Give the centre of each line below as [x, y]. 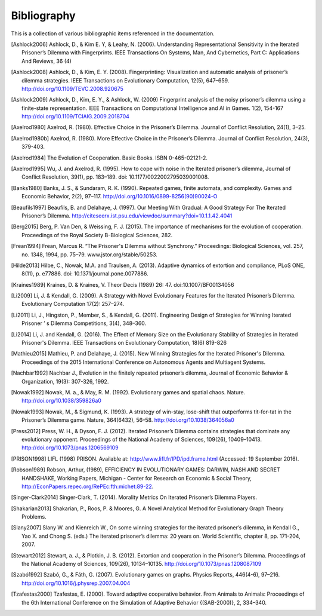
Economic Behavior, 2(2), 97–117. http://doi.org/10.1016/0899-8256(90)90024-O [120, 197]
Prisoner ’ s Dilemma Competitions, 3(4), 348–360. [84, 323]
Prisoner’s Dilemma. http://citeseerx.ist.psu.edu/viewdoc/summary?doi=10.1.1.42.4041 [127, 216]
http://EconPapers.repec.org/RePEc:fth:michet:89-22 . [88, 486]
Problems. [34, 517]
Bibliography [43, 16]
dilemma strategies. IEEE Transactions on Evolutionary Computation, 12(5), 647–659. [126, 80]
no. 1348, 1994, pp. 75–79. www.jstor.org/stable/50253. [90, 255]
